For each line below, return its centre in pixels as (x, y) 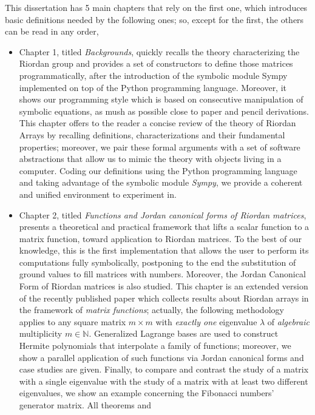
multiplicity (41, 333)
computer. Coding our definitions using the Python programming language (158, 170)
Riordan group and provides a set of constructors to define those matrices (156, 63)
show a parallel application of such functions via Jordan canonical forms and (161, 357)
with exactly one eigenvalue (206, 321)
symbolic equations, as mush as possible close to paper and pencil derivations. (164, 111)
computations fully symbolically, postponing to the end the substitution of (157, 262)
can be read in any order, (52, 31)
